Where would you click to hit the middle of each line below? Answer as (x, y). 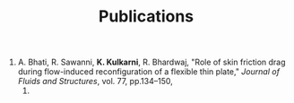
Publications (146, 17)
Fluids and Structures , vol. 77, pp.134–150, (95, 82)
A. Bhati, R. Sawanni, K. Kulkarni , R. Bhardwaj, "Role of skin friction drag (151, 62)
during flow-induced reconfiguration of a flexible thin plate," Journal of (149, 72)
